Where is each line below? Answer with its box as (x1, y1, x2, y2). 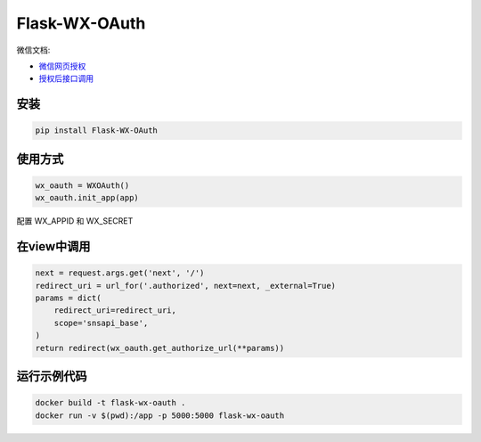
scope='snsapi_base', (53, 317, 149, 328)
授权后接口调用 (38, 73, 94, 84)
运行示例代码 (16, 369, 87, 384)
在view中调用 (16, 239, 91, 254)
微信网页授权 (38, 61, 86, 71)
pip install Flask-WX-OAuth (35, 126, 158, 135)
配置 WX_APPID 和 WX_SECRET (16, 216, 134, 226)
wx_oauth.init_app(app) (35, 192, 140, 203)
